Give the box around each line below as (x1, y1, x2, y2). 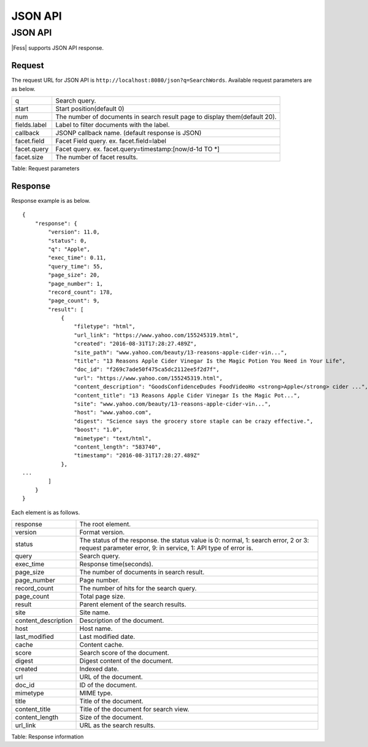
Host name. (79, 624, 113, 633)
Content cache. (79, 641, 124, 649)
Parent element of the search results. (79, 600, 186, 609)
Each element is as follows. (11, 509, 80, 516)
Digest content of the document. (79, 657, 174, 665)
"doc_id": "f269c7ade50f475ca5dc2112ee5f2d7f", (74, 366, 220, 373)
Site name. (79, 608, 110, 617)
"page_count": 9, (48, 297, 101, 304)
